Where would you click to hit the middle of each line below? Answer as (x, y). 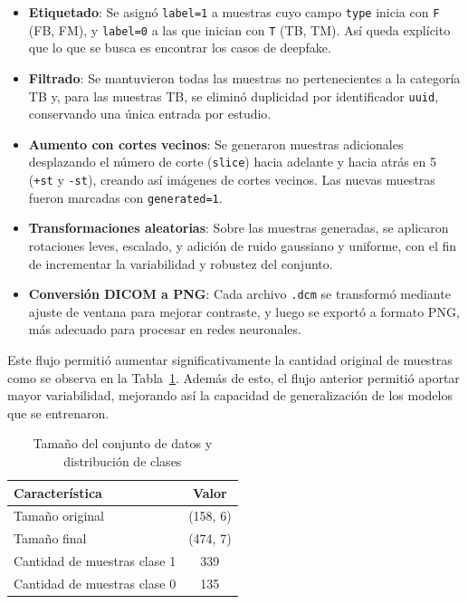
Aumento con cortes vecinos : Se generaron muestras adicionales (216, 144)
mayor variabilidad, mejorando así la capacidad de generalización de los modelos (230, 395)
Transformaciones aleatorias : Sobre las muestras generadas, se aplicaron (239, 228)
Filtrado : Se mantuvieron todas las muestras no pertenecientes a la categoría (244, 77)
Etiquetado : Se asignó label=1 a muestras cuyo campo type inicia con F (234, 12)
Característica (58, 492)
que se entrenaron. (58, 412)
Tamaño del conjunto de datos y (123, 443)
